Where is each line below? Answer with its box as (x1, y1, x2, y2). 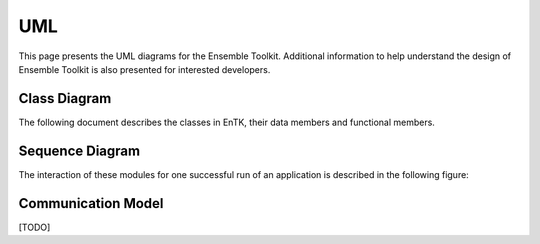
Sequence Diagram (18, 142, 140, 159)
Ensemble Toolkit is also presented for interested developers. (18, 63, 271, 75)
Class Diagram (18, 90, 112, 107)
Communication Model (18, 195, 164, 212)
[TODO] (18, 221, 51, 233)
